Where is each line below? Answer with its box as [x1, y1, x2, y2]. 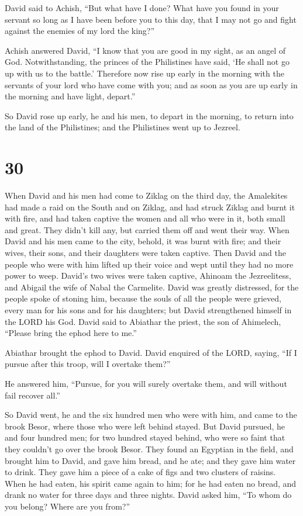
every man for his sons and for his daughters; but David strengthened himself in [5, 304, 292, 316]
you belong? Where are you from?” [5, 500, 130, 512]
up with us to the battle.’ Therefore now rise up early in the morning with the [5, 67, 284, 79]
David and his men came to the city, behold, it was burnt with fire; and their [5, 235, 281, 247]
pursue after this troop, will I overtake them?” [5, 358, 171, 370]
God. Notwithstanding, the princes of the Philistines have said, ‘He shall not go [5, 56, 290, 68]
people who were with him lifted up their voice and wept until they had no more [5, 258, 294, 270]
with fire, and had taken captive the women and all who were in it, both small [5, 212, 285, 224]
